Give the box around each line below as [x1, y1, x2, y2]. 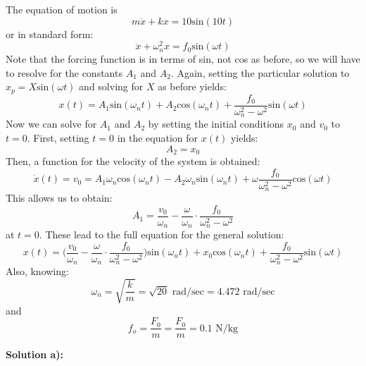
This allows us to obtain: [6, 190, 113, 205]
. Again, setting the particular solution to [170, 65, 350, 80]
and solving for [79, 79, 144, 94]
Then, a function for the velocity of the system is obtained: [6, 154, 260, 169]
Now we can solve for [6, 116, 97, 131]
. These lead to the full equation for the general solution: [39, 227, 284, 242]
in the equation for [117, 130, 198, 145]
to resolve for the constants [6, 65, 122, 80]
